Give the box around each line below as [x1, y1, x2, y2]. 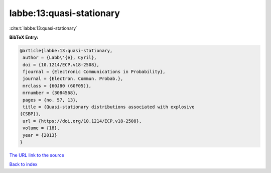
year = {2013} [23, 132, 57, 138]
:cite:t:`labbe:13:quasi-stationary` [9, 25, 78, 31]
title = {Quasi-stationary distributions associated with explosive [23, 104, 195, 110]
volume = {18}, [23, 125, 60, 131]
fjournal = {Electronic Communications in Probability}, [23, 69, 166, 75]
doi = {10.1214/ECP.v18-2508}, [23, 62, 100, 67]
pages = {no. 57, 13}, [23, 97, 79, 103]
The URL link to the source [9, 152, 65, 158]
